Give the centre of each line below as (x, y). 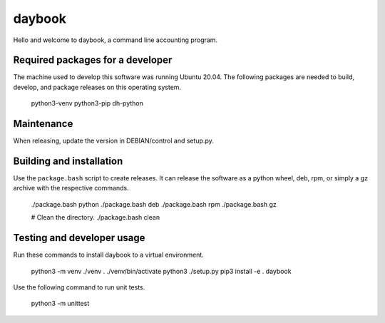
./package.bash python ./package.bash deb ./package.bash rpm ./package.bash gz (154, 204)
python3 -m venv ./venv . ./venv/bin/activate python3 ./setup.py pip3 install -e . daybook (161, 271)
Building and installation (68, 161)
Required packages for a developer (93, 60)
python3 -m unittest (60, 304)
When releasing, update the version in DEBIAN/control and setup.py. (113, 141)
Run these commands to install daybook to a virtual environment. (109, 255)
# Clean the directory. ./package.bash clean (96, 217)
